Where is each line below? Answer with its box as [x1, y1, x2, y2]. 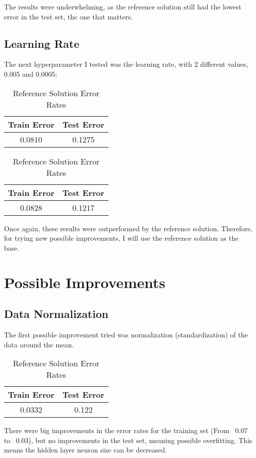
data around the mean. [4, 339, 74, 349]
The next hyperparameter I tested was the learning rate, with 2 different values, [4, 59, 249, 69]
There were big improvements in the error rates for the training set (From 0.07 [4, 425, 248, 436]
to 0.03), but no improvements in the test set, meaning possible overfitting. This [4, 435, 253, 445]
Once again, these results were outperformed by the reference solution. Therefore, [4, 223, 253, 233]
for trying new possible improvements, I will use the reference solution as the [4, 233, 239, 243]
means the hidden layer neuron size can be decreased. [4, 445, 167, 455]
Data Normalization [4, 306, 109, 321]
